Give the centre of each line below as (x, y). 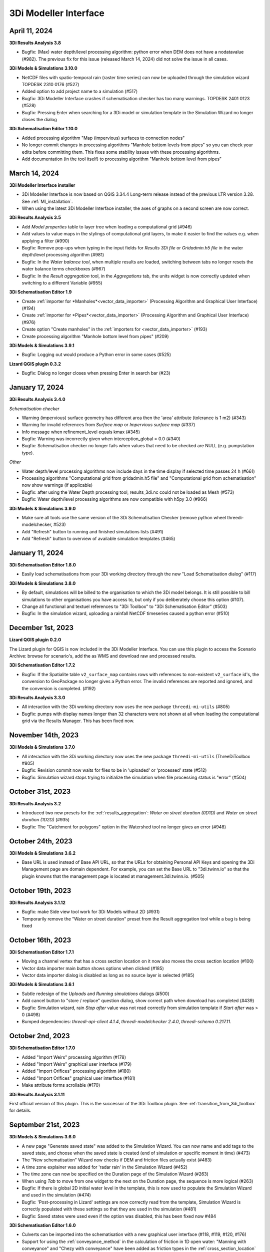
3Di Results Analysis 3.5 (35, 217)
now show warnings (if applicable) (57, 485)
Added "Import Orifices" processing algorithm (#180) (76, 1071)
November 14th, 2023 (44, 735)
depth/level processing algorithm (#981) (63, 255)
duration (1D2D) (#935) (46, 820)
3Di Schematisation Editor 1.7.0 (42, 1048)
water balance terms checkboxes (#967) (63, 269)
